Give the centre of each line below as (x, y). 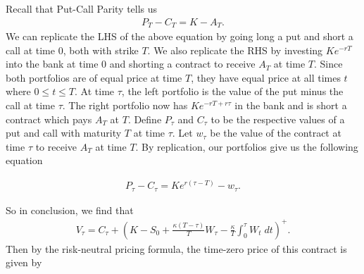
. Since (328, 64)
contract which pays (49, 119)
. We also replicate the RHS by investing (235, 50)
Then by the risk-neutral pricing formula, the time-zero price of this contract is (176, 248)
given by (24, 262)
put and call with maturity (64, 133)
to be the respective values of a (278, 119)
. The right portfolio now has (125, 105)
